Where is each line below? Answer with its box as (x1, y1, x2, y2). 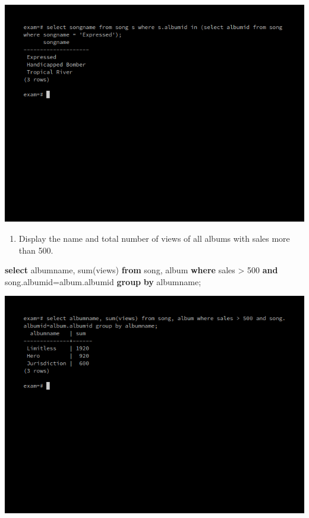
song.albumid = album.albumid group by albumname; (5, 275, 201, 288)
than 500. (18, 244, 53, 256)
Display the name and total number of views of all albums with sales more (18, 232, 290, 244)
